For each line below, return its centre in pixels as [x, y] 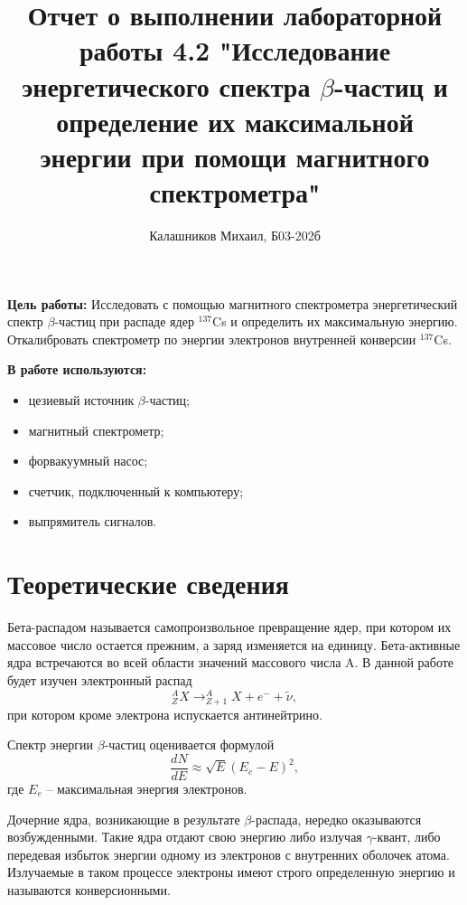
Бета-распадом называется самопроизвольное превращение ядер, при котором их [229, 627]
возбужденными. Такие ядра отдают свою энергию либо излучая [185, 837]
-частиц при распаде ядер [124, 321]
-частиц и [391, 85]
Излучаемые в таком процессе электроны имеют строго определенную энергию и [231, 872]
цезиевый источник [81, 400]
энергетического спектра [166, 85]
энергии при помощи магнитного [235, 156]
